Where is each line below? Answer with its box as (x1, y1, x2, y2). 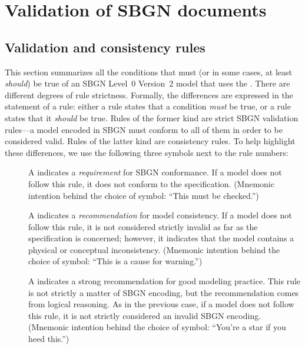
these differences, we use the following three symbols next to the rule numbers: (5, 146, 289, 158)
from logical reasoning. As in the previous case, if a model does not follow (28, 298, 294, 310)
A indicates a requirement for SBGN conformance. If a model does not (28, 166, 282, 178)
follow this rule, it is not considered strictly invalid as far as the (28, 220, 258, 232)
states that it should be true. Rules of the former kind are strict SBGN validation (5, 111, 299, 124)
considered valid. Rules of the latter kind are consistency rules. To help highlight (5, 135, 296, 147)
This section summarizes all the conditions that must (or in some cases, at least (5, 65, 293, 78)
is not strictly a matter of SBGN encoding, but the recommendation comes (28, 286, 299, 298)
